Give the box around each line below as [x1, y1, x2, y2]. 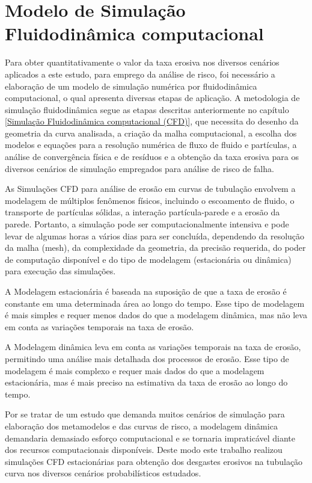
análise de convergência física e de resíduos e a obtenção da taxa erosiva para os [5, 150, 299, 163]
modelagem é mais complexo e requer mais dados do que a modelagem [5, 364, 265, 377]
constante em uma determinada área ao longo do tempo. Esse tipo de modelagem [5, 297, 305, 309]
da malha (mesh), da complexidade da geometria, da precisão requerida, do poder [5, 241, 306, 254]
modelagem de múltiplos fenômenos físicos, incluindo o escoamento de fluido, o [5, 194, 295, 206]
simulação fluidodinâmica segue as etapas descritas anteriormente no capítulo [5, 103, 289, 115]
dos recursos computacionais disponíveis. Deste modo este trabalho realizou [5, 443, 283, 456]
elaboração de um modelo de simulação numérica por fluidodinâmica [5, 79, 257, 92]
